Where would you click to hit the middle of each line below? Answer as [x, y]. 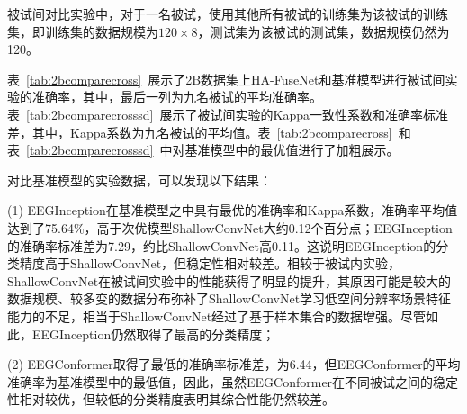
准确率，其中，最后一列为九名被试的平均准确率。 [177, 97]
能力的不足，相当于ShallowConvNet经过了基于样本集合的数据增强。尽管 [217, 315]
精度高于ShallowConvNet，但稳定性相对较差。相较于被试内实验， [210, 263]
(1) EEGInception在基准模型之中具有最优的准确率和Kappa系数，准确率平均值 [233, 210]
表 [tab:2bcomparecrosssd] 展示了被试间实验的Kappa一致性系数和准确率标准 [228, 114]
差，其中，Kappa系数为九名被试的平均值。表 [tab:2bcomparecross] [200, 132]
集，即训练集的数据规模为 [83, 31]
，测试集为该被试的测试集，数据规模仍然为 [323, 31]
